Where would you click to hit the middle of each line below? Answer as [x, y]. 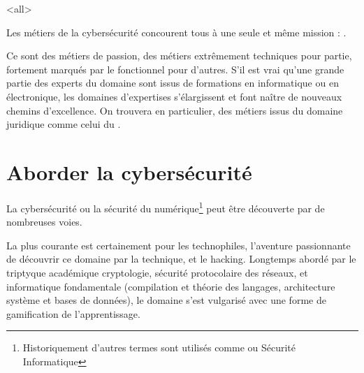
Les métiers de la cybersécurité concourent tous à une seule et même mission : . [176, 32]
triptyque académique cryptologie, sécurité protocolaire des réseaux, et [157, 272]
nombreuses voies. [44, 222]
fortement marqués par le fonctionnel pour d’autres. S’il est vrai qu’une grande [175, 69]
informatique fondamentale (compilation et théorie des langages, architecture [171, 286]
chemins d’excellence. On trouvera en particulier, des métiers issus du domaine [175, 110]
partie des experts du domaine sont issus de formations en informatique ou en [173, 83]
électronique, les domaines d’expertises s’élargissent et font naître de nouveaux [174, 96]
